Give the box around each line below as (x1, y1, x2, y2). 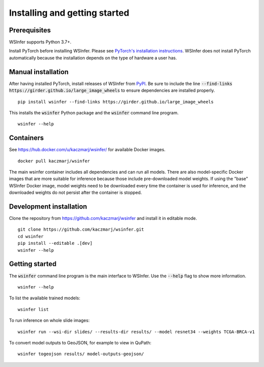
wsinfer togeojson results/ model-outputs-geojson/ (18, 351, 144, 357)
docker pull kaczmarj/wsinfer (18, 158, 90, 164)
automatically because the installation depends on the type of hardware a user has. (9, 54, 177, 61)
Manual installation (9, 68, 69, 76)
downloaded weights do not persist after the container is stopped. (9, 189, 142, 196)
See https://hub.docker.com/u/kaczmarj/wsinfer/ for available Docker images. (9, 147, 166, 153)
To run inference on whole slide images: (9, 317, 90, 323)
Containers (9, 134, 44, 142)
